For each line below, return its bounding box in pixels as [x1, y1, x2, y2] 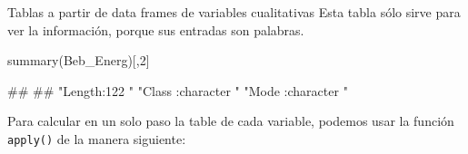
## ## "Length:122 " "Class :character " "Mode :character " [7, 81, 348, 100]
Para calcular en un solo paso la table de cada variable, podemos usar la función [7, 111, 454, 130]
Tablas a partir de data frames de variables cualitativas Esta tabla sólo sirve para [7, 3, 461, 21]
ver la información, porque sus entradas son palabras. [7, 20, 304, 39]
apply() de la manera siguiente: [7, 129, 186, 148]
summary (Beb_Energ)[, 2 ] [7, 51, 150, 70]
